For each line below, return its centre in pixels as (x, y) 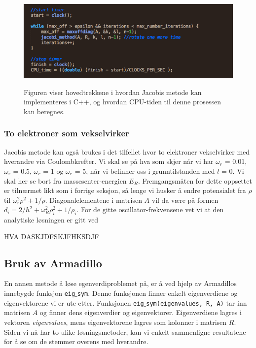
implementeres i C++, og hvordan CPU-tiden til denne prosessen (122, 102)
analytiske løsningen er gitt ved (51, 220)
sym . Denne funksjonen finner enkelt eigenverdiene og (157, 293)
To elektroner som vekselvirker (67, 133)
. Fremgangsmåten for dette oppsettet (195, 180)
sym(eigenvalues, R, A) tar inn (197, 302)
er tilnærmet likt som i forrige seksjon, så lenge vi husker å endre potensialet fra (125, 190)
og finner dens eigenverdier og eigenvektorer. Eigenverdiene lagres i (141, 312)
